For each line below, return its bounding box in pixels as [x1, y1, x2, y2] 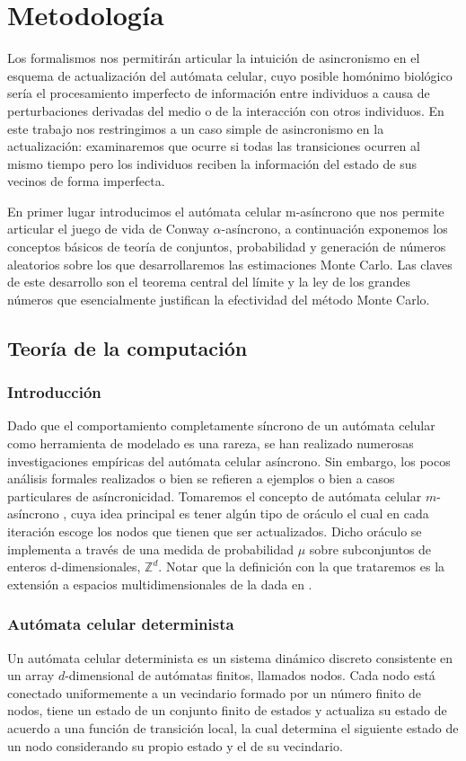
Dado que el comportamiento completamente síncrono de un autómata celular [7, 416, 435, 435]
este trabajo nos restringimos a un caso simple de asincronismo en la [7, 119, 384, 137]
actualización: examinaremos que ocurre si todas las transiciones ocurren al [7, 137, 420, 155]
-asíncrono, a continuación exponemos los [221, 219, 448, 238]
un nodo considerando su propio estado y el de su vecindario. [7, 736, 343, 755]
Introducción [7, 381, 101, 403]
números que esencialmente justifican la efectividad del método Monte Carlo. [7, 289, 430, 308]
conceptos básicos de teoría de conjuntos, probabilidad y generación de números [7, 237, 446, 256]
